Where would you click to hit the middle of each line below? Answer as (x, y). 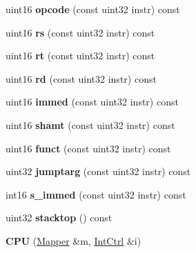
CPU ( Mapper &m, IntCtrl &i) (73, 240)
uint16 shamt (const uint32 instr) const (90, 124)
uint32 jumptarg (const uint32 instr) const (98, 171)
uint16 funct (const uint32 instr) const (88, 148)
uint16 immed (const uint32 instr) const (92, 102)
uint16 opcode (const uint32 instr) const (93, 9)
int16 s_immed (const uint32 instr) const (96, 194)
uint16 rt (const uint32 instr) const (80, 55)
